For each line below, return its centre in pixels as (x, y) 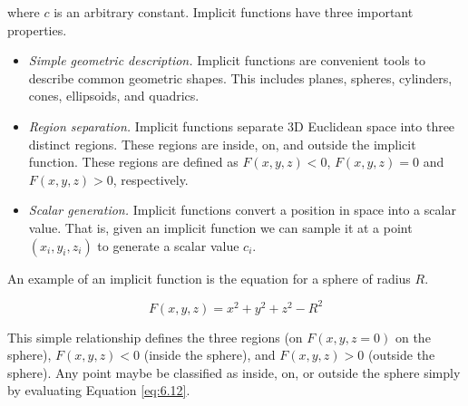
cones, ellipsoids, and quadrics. (114, 96)
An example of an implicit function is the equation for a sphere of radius (209, 278)
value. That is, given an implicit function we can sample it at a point (220, 227)
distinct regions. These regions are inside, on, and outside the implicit (222, 144)
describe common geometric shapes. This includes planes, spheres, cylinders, (240, 77)
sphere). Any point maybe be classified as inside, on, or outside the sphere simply (234, 372)
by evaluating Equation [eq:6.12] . (99, 390)
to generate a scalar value (168, 245)
